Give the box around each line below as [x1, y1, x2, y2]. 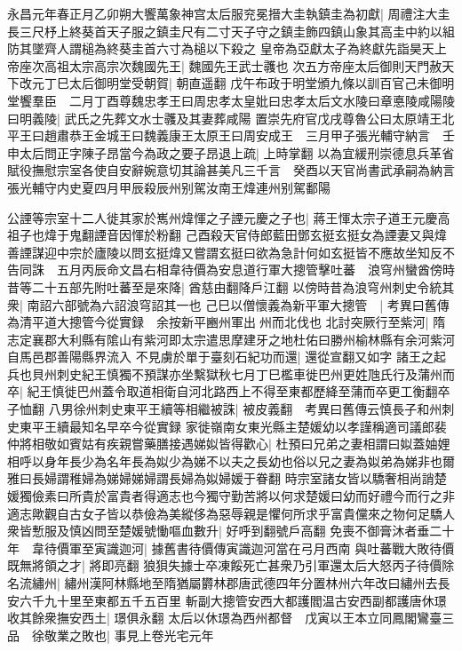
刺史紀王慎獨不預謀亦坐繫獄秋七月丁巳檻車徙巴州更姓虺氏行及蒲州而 [56, 364, 455, 383]
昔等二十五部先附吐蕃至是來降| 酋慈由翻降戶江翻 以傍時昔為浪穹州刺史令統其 [7, 277, 455, 296]
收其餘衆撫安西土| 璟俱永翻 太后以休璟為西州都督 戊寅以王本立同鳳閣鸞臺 [7, 608, 442, 627]
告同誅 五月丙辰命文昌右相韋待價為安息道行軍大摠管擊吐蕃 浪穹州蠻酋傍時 [7, 260, 455, 279]
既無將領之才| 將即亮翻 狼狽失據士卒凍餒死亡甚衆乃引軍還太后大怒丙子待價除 [7, 556, 455, 575]
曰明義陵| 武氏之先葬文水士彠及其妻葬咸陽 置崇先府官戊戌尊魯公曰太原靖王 [7, 108, 442, 127]
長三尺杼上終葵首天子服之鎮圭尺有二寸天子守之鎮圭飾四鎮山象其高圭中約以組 [7, 21, 455, 40]
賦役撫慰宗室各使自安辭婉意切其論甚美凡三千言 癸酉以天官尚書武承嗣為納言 [7, 161, 455, 179]
